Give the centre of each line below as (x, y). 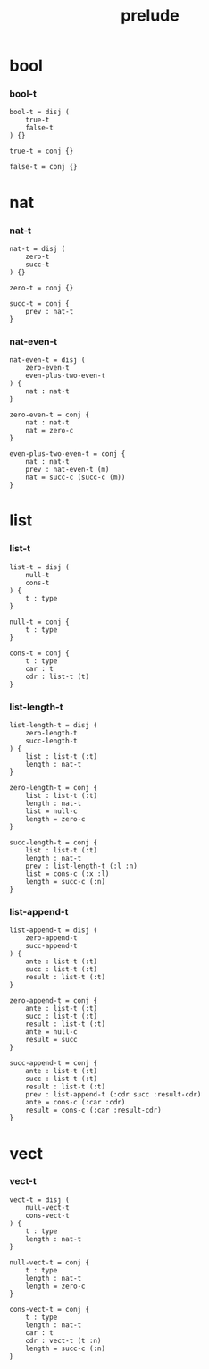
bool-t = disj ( (39, 113)
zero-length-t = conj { (54, 788)
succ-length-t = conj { (54, 843)
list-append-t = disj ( (54, 930)
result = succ (51, 1040)
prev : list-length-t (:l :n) (82, 866)
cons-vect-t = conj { (50, 1309)
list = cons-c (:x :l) (67, 874)
